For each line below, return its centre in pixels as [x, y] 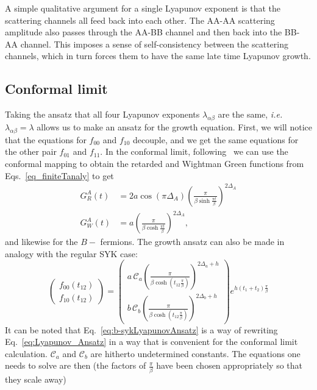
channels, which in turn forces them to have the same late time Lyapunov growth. [158, 56]
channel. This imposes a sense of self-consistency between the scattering [154, 44]
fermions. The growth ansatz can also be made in [192, 242]
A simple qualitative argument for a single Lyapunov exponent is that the [143, 8]
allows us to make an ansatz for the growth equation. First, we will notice [174, 126]
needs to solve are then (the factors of [76, 365]
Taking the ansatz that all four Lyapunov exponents [102, 114]
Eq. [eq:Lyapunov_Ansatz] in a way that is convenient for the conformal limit [151, 342]
